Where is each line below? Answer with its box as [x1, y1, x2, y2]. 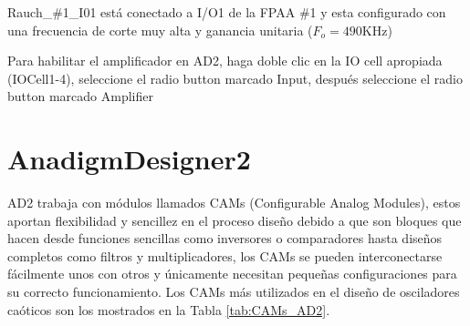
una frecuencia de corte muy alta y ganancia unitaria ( [7, 20, 313, 39]
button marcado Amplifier [7, 87, 153, 106]
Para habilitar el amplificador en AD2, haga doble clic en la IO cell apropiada [7, 51, 443, 70]
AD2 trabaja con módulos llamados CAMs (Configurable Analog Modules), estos [7, 193, 461, 212]
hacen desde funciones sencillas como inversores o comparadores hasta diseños [7, 229, 443, 248]
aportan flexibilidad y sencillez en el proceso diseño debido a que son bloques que [7, 210, 462, 229]
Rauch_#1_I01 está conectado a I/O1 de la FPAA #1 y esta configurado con [7, 3, 446, 21]
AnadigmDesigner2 [7, 140, 251, 178]
